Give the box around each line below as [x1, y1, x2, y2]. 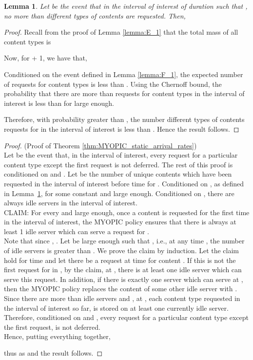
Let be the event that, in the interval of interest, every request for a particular [4, 150, 238, 160]
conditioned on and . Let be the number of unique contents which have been [4, 169, 232, 179]
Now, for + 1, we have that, [4, 53, 87, 63]
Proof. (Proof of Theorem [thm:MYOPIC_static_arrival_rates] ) [4, 140, 197, 150]
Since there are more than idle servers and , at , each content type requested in [4, 293, 240, 303]
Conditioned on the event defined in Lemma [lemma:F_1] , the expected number [4, 69, 243, 79]
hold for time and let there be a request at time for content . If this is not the [4, 255, 236, 265]
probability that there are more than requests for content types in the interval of [4, 88, 245, 99]
